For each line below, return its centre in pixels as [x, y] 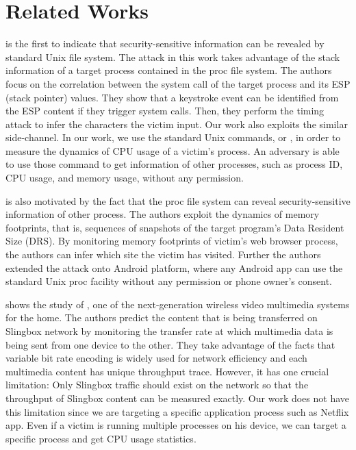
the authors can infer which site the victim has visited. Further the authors [163, 254]
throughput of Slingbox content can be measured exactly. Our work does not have [178, 398]
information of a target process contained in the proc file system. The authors [169, 70]
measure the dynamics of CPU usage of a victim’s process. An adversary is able [173, 150]
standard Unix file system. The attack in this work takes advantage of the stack [173, 57]
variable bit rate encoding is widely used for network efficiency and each [156, 358]
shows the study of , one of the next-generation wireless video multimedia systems [178, 304]
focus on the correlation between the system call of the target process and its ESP [178, 83]
